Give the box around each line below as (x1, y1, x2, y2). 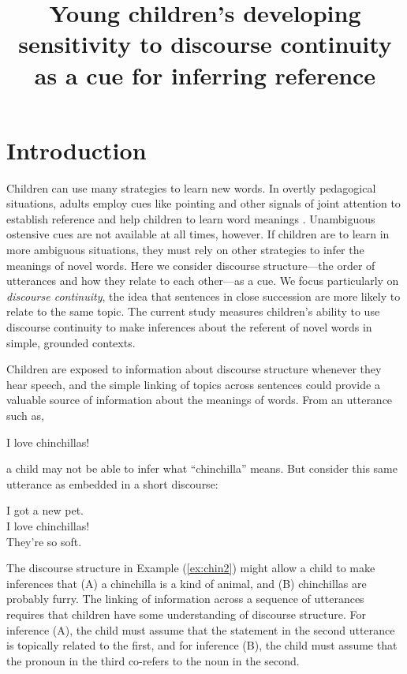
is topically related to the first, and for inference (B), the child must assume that (6, 637, 398, 653)
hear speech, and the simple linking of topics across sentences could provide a (6, 376, 380, 392)
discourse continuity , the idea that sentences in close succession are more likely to (6, 287, 401, 304)
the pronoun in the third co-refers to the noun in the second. (6, 652, 300, 668)
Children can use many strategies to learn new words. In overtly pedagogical (6, 179, 376, 196)
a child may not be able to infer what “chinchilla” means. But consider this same (6, 460, 398, 477)
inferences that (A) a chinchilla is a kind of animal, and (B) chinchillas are (6, 575, 367, 591)
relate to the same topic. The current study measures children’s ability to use (6, 303, 380, 320)
